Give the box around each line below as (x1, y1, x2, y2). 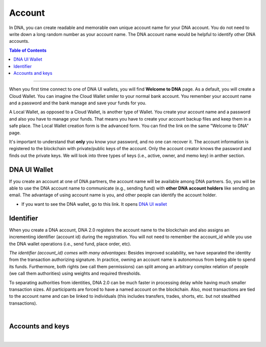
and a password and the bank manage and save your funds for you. (9, 100, 147, 106)
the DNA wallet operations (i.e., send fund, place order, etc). (9, 241, 132, 247)
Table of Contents (9, 47, 47, 53)
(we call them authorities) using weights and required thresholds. (9, 271, 141, 277)
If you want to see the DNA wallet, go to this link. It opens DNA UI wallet (21, 201, 167, 207)
